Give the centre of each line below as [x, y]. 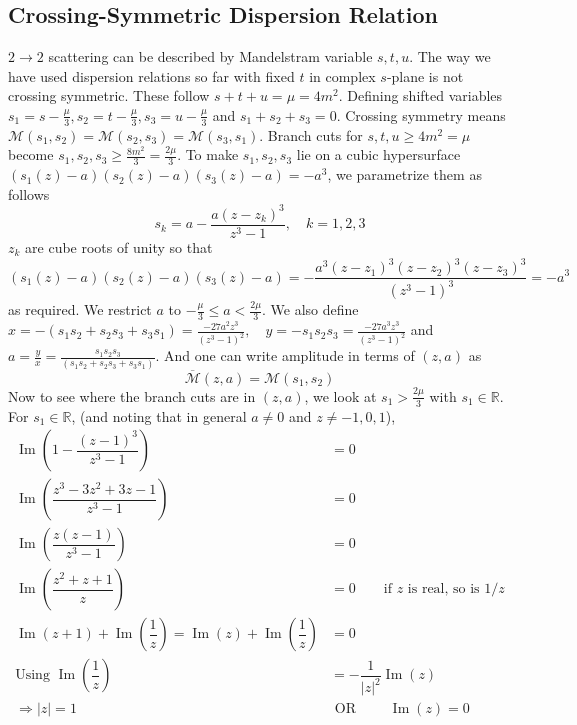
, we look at [340, 395]
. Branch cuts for [311, 134]
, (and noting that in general [159, 415]
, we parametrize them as [404, 174]
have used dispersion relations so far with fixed [151, 75]
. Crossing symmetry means [421, 114]
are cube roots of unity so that [119, 246]
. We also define [310, 309]
